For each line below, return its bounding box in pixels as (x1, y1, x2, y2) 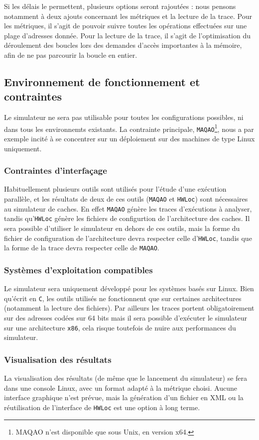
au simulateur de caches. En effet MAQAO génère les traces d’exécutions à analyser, (4, 203, 252, 214)
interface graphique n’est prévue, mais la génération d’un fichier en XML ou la (4, 392, 244, 403)
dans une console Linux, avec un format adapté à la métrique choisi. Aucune (4, 382, 237, 393)
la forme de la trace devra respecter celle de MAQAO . (4, 242, 159, 253)
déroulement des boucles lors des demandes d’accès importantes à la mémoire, (4, 40, 242, 50)
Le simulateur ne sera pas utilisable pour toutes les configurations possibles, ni (4, 112, 244, 122)
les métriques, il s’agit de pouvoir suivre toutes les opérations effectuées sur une (4, 20, 247, 31)
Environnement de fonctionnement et (4, 74, 200, 89)
